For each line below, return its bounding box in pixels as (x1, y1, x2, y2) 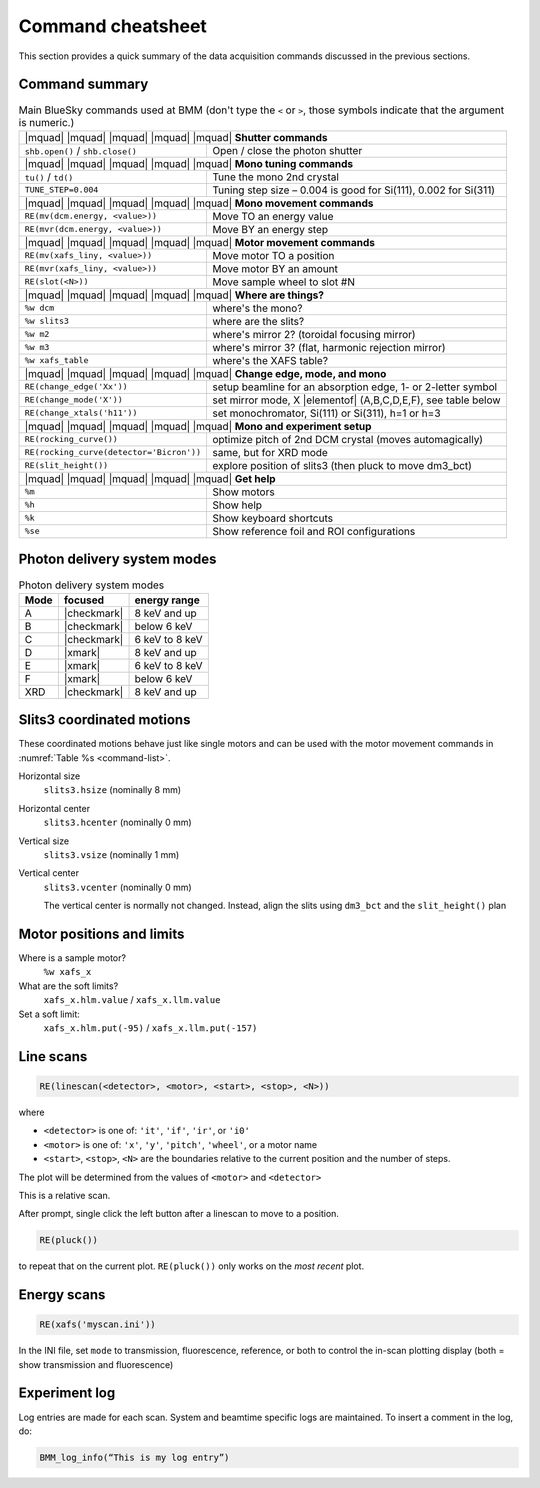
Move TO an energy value (211, 209, 334, 223)
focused (63, 593, 105, 607)
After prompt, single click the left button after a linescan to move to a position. (18, 1208, 340, 1220)
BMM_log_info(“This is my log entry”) (39, 1451, 230, 1463)
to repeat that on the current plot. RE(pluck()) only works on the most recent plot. (18, 1260, 365, 1272)
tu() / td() (24, 170, 74, 184)
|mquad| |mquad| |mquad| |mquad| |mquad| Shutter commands (24, 130, 329, 144)
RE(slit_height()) (24, 460, 109, 471)
